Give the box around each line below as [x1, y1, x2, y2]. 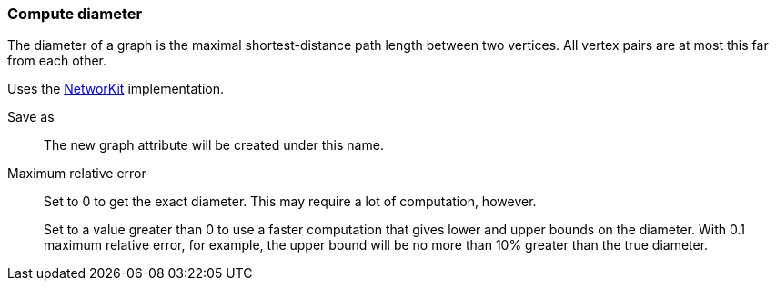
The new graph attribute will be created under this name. [44, 137, 384, 154]
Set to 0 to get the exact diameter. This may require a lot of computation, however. [44, 194, 537, 210]
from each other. [7, 53, 107, 69]
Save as [7, 109, 55, 125]
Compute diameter [7, 5, 143, 23]
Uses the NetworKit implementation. [7, 81, 225, 97]
